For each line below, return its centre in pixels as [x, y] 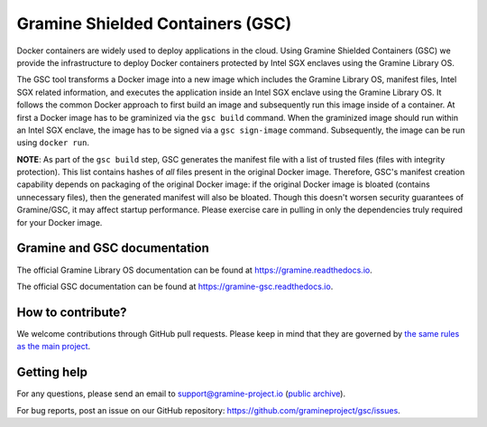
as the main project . [54, 347]
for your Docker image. [60, 222]
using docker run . [53, 143]
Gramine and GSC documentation [113, 248]
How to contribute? [72, 312]
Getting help [52, 372]
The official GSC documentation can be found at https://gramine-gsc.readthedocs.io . [175, 286]
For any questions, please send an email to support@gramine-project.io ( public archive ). [181, 394]
